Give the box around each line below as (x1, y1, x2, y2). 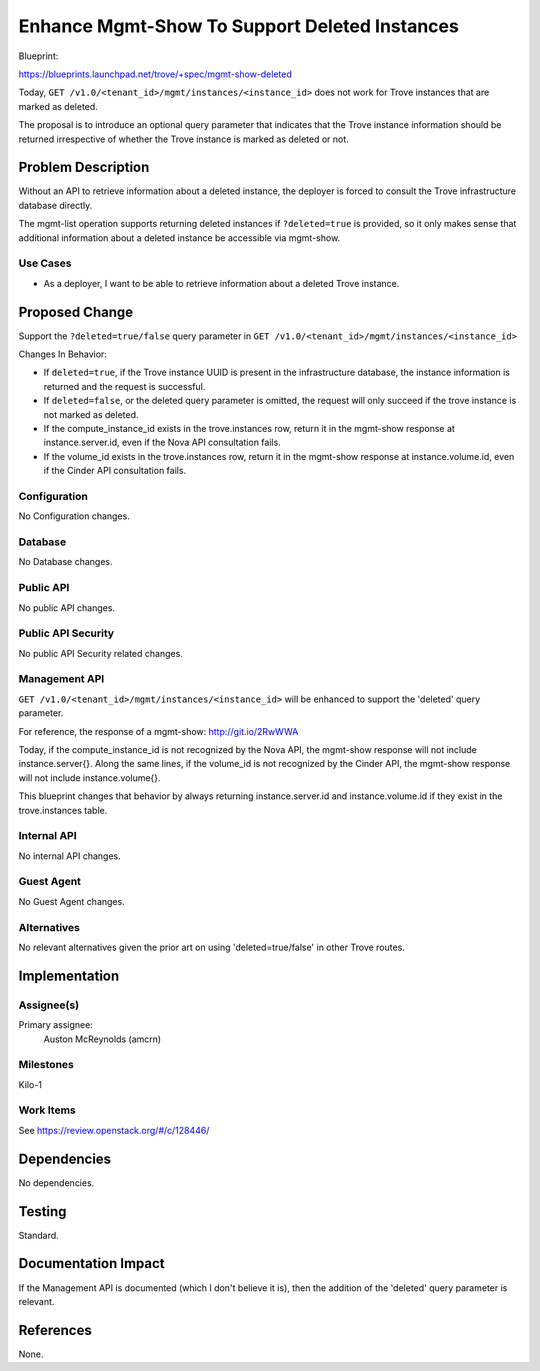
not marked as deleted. (43, 408, 139, 420)
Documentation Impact (18, 1255, 165, 1272)
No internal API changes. (18, 850, 121, 862)
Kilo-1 (18, 1078, 42, 1090)
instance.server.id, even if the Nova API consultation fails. (43, 436, 282, 449)
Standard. (18, 1229, 59, 1241)
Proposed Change (18, 303, 134, 320)
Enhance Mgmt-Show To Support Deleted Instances (18, 15, 459, 37)
